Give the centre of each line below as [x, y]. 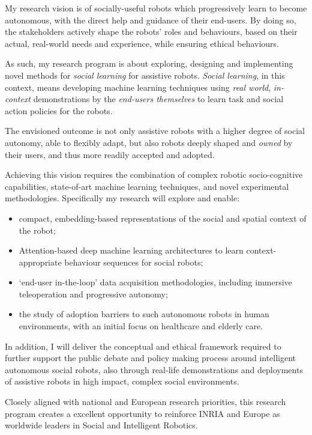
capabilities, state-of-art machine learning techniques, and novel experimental [147, 186]
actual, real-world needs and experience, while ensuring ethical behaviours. [142, 43]
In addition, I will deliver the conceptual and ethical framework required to [143, 346]
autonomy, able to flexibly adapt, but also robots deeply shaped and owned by [149, 142]
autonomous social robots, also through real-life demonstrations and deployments [154, 369]
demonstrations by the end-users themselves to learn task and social [158, 99]
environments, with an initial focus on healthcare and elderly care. [141, 326]
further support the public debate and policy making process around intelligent [151, 358]
